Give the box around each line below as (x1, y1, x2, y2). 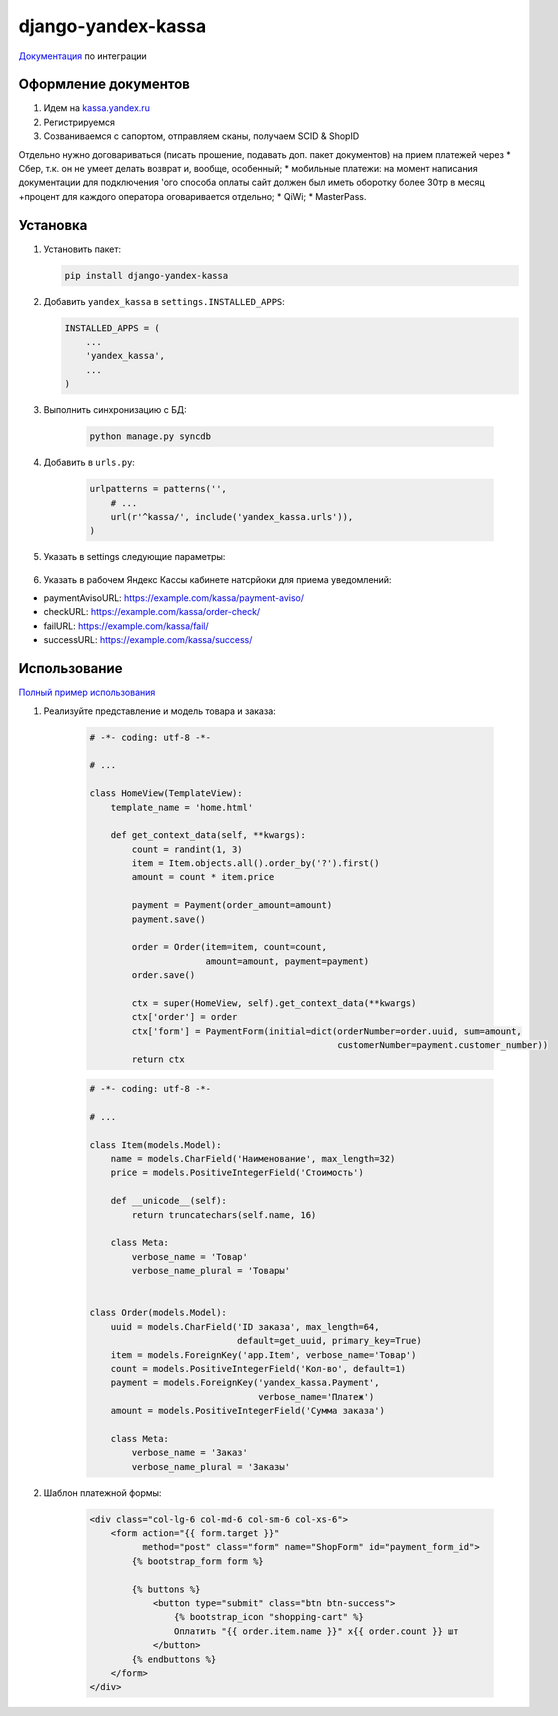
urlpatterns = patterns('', (89, 483, 227, 495)
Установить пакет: (43, 243, 122, 255)
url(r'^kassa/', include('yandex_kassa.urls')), (110, 511, 354, 522)
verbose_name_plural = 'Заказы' (131, 1461, 290, 1472)
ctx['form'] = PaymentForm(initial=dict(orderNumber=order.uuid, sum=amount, (131, 1025, 522, 1037)
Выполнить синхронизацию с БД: (43, 404, 187, 416)
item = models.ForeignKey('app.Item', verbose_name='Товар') (110, 1349, 417, 1360)
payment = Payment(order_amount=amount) (131, 900, 333, 911)
